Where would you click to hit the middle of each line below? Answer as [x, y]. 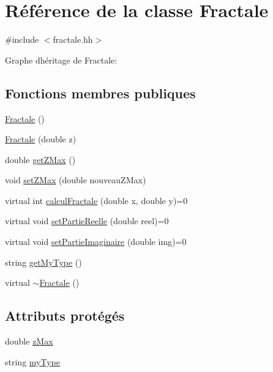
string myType [32, 361]
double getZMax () [40, 159]
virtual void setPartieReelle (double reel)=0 [87, 221]
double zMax [29, 341]
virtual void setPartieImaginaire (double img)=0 [96, 242]
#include [22, 39]
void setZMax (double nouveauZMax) [76, 180]
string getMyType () [43, 262]
